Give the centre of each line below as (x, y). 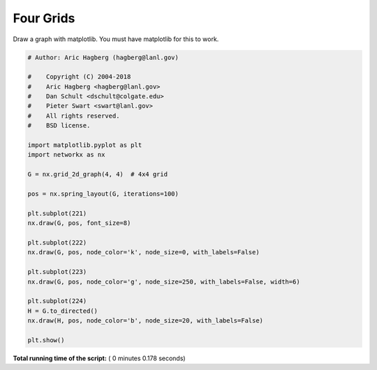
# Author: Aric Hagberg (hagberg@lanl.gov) (103, 57)
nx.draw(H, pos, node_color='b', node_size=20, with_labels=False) (146, 321)
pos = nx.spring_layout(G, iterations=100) (103, 194)
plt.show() (46, 340)
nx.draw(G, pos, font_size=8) (79, 223)
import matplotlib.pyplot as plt (85, 145)
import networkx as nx (66, 155)
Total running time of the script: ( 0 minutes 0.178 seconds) (99, 358)
